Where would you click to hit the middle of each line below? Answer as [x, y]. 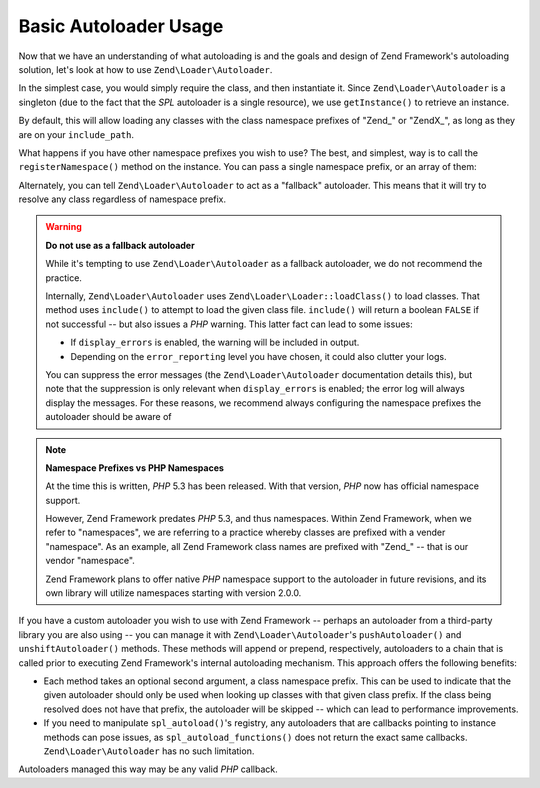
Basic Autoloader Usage [121, 26]
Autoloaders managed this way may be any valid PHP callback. [148, 769]
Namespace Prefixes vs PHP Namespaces [135, 467]
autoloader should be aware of [108, 417]
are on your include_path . [76, 134]
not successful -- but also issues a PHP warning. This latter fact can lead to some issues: [229, 324]
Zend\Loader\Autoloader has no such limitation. [149, 751]
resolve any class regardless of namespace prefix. [122, 199]
